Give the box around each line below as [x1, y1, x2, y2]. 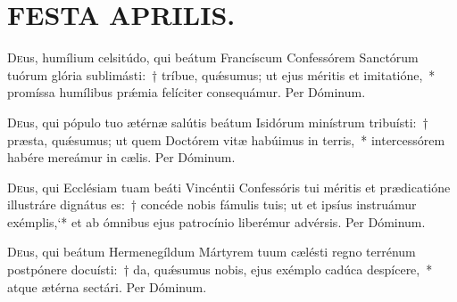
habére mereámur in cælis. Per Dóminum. [7, 148, 236, 167]
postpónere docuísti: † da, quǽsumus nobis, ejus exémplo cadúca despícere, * [7, 260, 433, 279]
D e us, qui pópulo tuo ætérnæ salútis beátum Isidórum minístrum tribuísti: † [7, 112, 428, 131]
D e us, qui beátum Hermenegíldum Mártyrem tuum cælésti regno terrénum [7, 242, 416, 261]
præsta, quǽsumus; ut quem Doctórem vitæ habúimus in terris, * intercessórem [7, 130, 445, 149]
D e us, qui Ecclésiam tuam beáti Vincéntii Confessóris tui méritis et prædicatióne [7, 177, 451, 196]
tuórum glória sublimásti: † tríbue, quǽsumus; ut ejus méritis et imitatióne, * [7, 65, 436, 84]
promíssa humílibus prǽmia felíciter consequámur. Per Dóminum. [7, 83, 366, 102]
